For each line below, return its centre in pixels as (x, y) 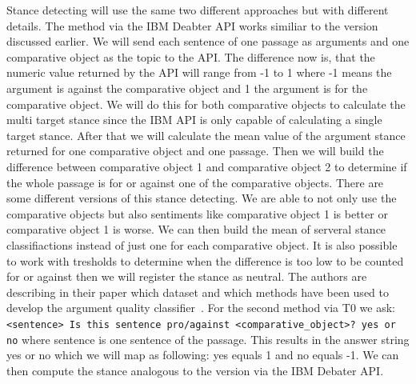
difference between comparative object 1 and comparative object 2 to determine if (207, 166)
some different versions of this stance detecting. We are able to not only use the (202, 198)
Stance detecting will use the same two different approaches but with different (198, 10)
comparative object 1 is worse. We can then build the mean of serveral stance (196, 229)
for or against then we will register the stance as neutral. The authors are (187, 276)
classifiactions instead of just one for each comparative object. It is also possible (202, 244)
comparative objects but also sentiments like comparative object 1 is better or (197, 213)
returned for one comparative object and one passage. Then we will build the (195, 151)
